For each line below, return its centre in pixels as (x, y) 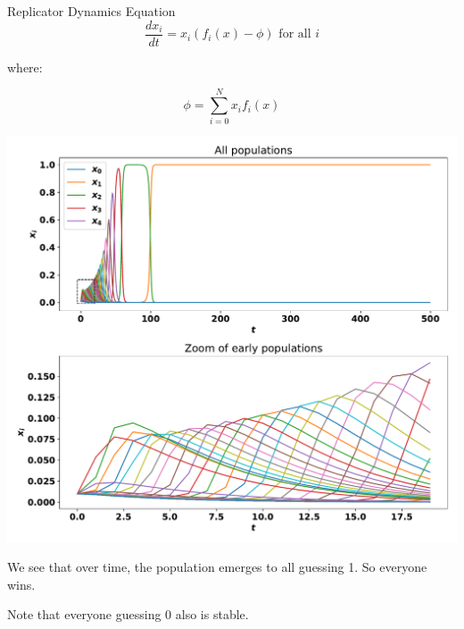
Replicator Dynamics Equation (91, 11)
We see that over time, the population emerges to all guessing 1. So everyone (217, 567)
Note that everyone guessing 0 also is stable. (128, 614)
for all (295, 34)
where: (25, 67)
